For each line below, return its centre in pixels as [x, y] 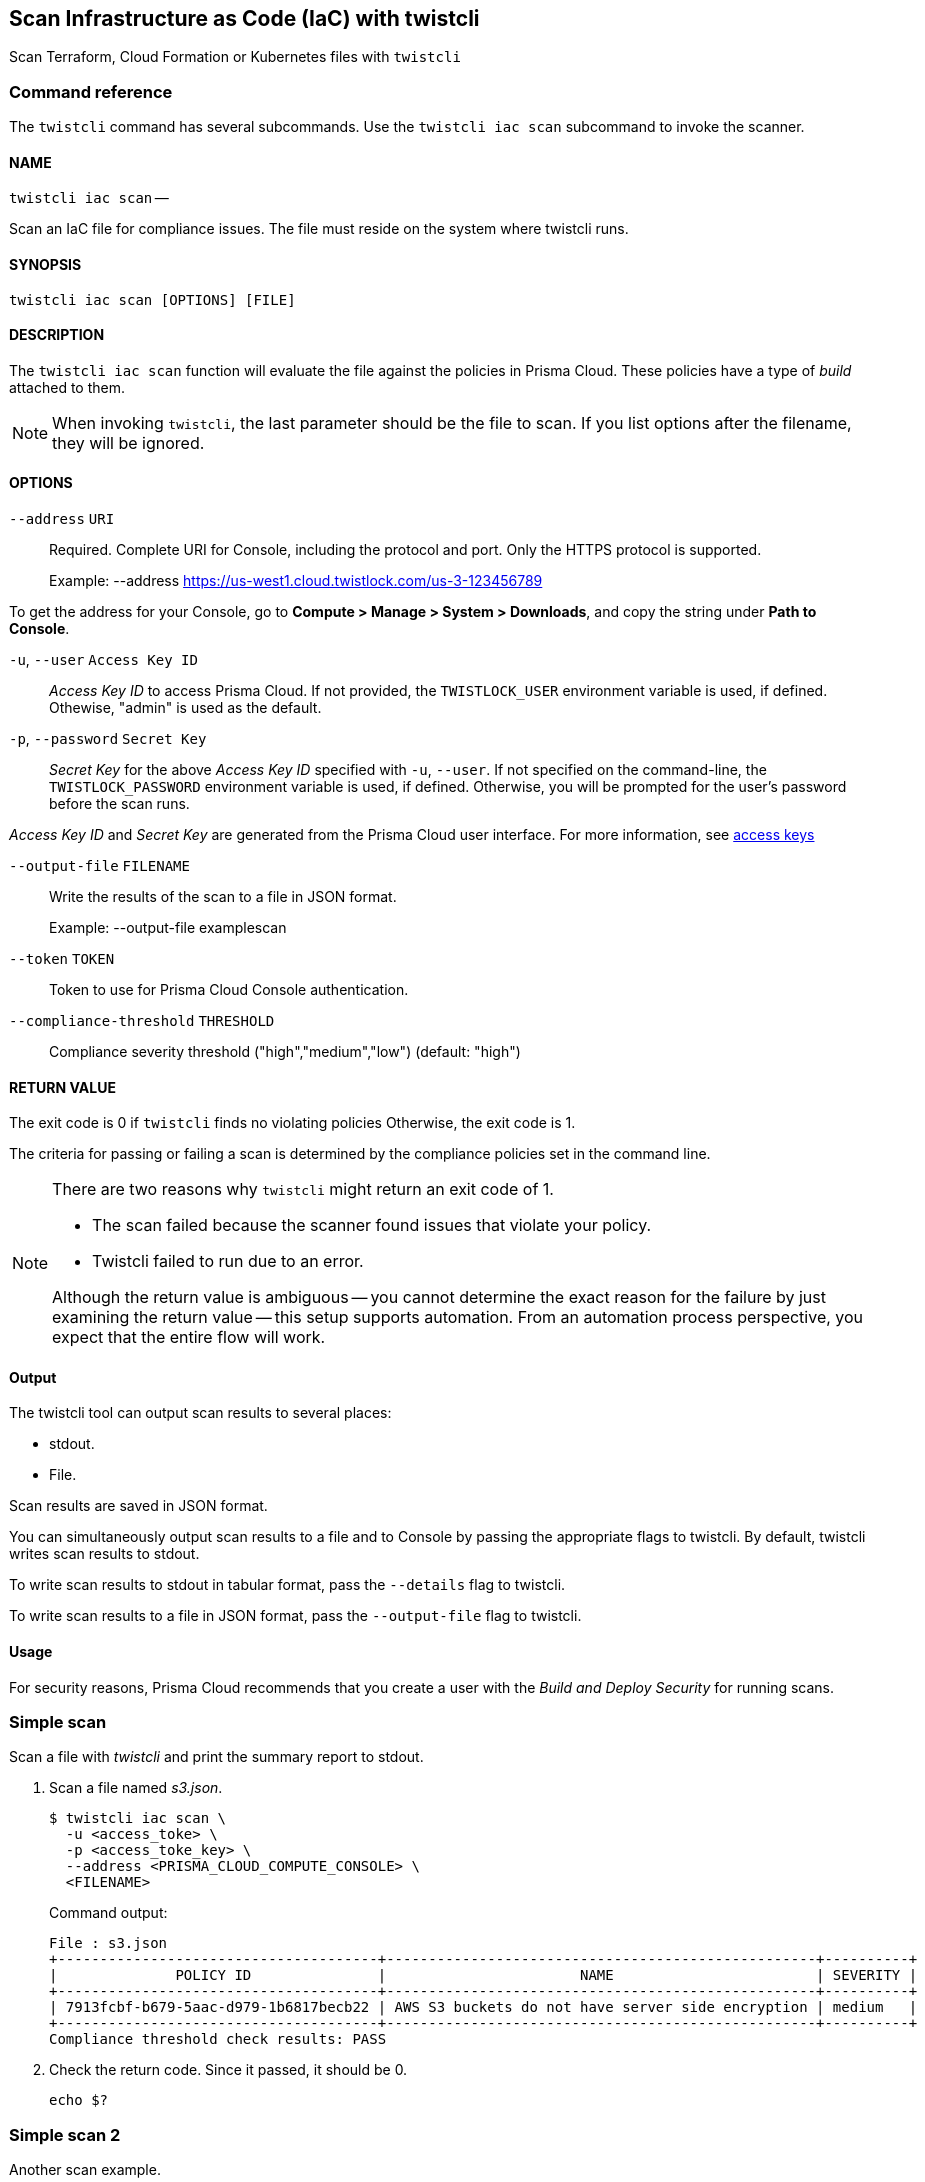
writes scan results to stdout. [104, 1554]
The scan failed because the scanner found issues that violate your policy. [372, 1225]
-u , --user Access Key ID [103, 660]
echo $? [79, 2100]
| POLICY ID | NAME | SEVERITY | [483, 1975]
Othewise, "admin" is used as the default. [185, 708]
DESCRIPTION [57, 335]
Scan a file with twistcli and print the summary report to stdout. [216, 1757]
